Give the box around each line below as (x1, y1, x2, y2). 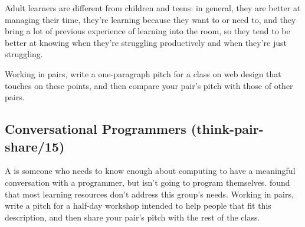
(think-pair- (191, 120, 264, 138)
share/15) (5, 137, 65, 155)
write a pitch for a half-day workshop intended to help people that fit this (5, 199, 271, 212)
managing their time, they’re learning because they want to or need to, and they (5, 13, 296, 25)
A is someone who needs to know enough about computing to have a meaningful (5, 165, 296, 177)
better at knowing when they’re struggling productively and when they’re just (5, 36, 287, 48)
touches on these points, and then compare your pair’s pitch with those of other (5, 79, 293, 91)
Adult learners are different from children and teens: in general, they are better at (5, 2, 301, 14)
